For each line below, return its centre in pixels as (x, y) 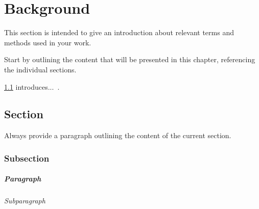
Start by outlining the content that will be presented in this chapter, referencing (130, 59)
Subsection (27, 158)
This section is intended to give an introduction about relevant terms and (119, 32)
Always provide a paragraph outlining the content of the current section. (118, 135)
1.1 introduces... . (32, 86)
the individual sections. (40, 69)
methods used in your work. (48, 42)
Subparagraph (25, 201)
